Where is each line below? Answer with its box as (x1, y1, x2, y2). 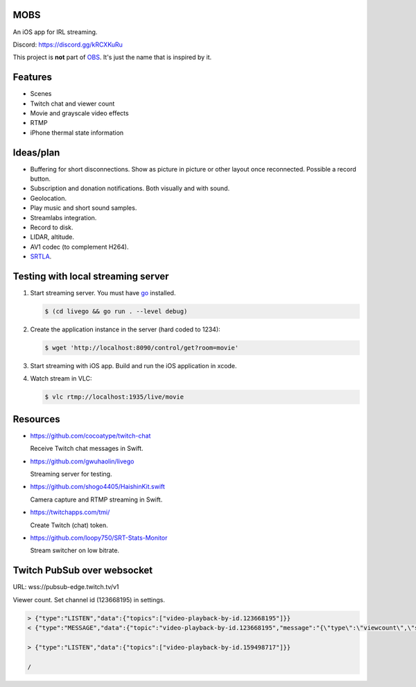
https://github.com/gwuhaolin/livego (30, 457, 135, 465)
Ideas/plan (12, 147, 60, 158)
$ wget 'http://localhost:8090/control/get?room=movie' (44, 344, 239, 352)
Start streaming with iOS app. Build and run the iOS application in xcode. (30, 362, 237, 370)
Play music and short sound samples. (30, 204, 137, 212)
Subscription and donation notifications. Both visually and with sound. (30, 184, 230, 192)
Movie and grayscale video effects (30, 108, 129, 117)
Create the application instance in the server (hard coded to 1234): (30, 325, 221, 333)
